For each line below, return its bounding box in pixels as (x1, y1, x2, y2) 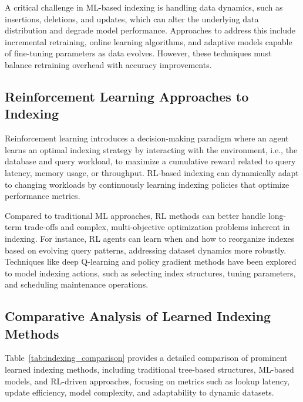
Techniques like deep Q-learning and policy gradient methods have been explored (5, 255, 297, 268)
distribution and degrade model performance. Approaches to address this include (5, 24, 295, 36)
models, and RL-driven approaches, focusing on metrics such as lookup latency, (5, 374, 290, 387)
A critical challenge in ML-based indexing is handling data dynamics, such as (5, 1, 283, 13)
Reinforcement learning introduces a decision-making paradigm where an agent (5, 132, 289, 144)
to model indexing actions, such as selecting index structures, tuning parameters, (5, 266, 296, 279)
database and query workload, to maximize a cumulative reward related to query (5, 155, 296, 167)
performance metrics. (5, 190, 80, 202)
